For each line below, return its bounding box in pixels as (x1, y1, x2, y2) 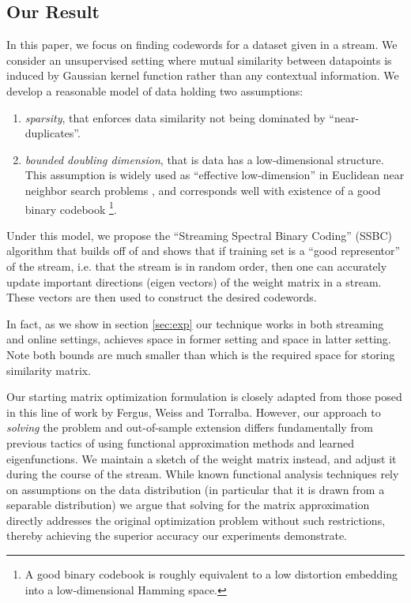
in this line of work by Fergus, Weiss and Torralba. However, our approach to (6, 403, 381, 420)
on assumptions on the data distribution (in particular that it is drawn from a (6, 481, 385, 497)
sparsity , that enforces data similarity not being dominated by (25, 109, 326, 125)
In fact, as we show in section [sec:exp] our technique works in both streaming (6, 315, 384, 331)
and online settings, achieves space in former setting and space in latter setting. (6, 331, 391, 347)
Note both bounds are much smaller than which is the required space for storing (6, 346, 395, 362)
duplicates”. (25, 125, 81, 141)
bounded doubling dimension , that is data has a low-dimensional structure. (25, 151, 384, 167)
